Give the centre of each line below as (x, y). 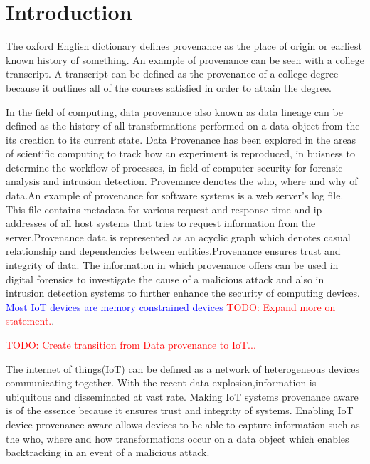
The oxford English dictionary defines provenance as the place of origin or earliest (184, 46)
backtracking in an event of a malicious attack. (108, 452)
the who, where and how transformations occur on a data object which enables (178, 438)
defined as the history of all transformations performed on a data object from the (183, 126)
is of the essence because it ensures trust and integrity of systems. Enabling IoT (180, 410)
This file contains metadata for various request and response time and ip (164, 209)
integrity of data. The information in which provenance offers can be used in (172, 265)
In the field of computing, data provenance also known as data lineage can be (174, 111)
